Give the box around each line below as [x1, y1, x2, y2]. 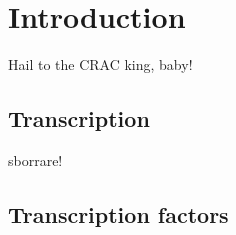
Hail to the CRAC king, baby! [8, 54, 193, 75]
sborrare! [8, 149, 63, 170]
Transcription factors [8, 198, 229, 229]
